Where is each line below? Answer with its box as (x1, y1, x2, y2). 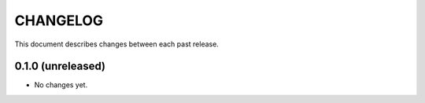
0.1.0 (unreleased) (14, 60, 106, 73)
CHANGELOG (14, 12, 104, 29)
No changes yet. (34, 80, 88, 90)
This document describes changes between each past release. (14, 39, 220, 49)
